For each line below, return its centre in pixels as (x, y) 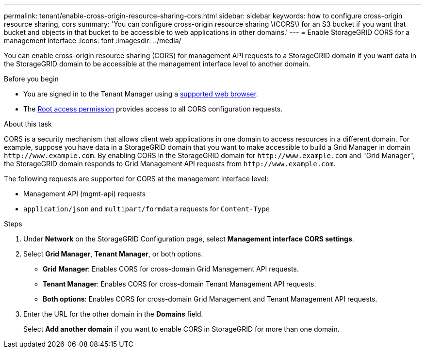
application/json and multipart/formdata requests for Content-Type (147, 209)
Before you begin (31, 79)
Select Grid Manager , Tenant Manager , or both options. (113, 254)
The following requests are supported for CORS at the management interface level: (136, 179)
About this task (28, 124)
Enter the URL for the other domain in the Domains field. (113, 314)
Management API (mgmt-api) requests (85, 194)
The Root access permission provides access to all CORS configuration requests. (153, 109)
